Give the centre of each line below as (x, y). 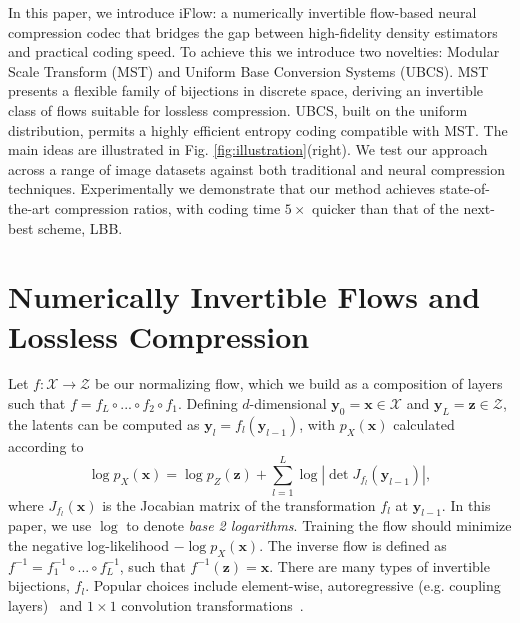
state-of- (465, 188)
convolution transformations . (212, 604)
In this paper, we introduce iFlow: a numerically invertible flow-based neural (242, 12)
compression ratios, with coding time (167, 207)
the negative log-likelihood (89, 545)
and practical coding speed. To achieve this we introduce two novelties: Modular (254, 51)
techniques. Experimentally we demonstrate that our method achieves (222, 188)
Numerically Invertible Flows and (244, 296)
